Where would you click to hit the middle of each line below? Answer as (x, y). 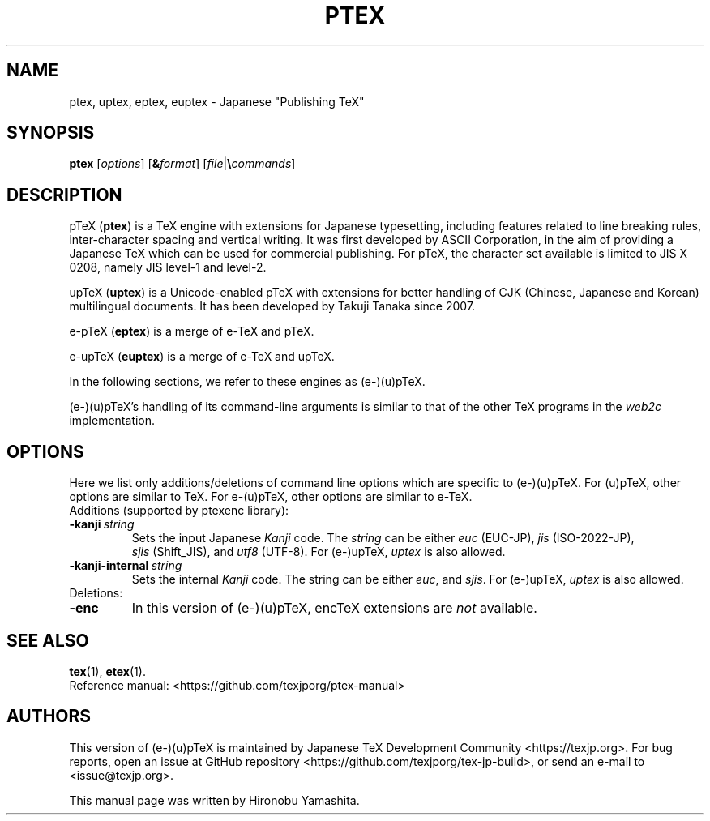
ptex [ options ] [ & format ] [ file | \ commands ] (182, 164)
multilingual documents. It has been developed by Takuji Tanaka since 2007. (272, 306)
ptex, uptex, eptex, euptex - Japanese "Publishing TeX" (217, 101)
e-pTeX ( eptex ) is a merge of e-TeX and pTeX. (192, 331)
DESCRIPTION (64, 195)
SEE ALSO (48, 640)
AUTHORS (49, 716)
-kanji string (102, 524)
